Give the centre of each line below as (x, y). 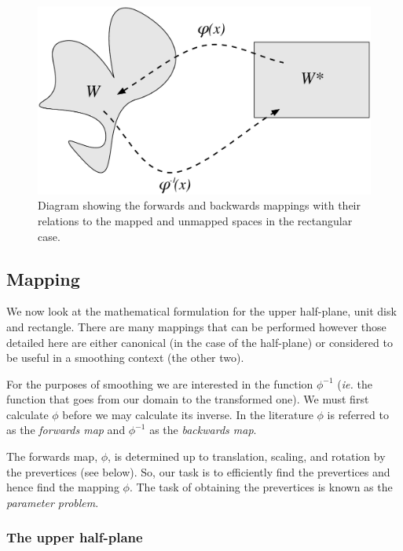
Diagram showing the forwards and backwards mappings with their (199, 205)
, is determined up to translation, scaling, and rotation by (247, 456)
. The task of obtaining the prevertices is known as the (261, 487)
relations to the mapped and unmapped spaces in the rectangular (195, 220)
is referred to (358, 414)
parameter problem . (53, 502)
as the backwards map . (203, 430)
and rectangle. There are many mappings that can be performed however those (196, 326)
